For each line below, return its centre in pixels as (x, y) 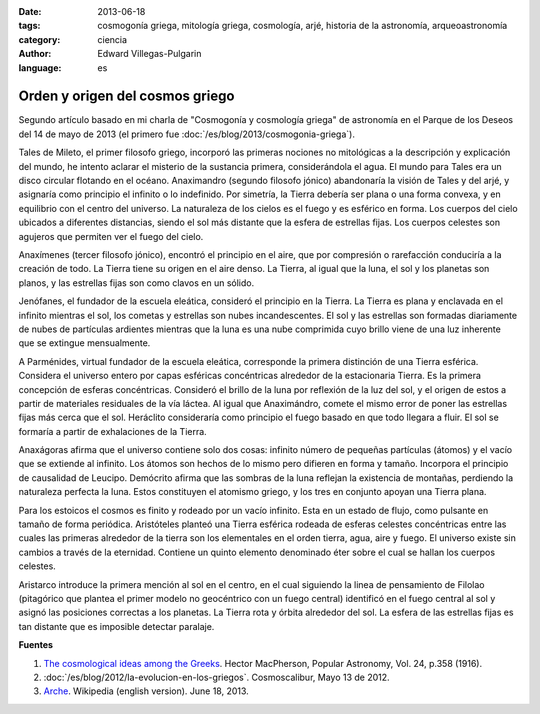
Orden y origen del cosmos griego (126, 96)
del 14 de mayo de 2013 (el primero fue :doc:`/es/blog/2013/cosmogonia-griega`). (186, 134)
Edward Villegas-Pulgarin (149, 54)
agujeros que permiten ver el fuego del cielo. (111, 236)
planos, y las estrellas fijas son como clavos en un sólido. (136, 282)
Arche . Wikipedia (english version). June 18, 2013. (146, 691)
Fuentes (36, 645)
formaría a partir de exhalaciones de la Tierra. (112, 431)
